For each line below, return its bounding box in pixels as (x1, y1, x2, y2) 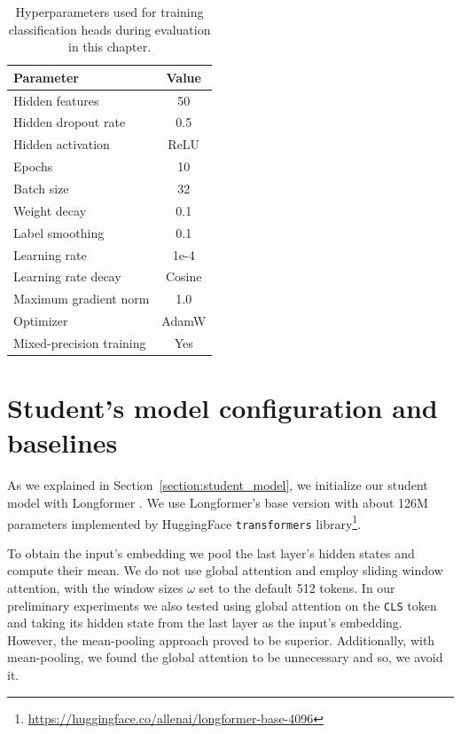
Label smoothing (13, 223, 105, 241)
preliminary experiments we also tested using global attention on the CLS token (7, 596, 437, 614)
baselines (7, 424, 118, 461)
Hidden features (13, 91, 99, 109)
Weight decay (13, 201, 87, 219)
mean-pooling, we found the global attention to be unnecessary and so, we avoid (7, 648, 443, 667)
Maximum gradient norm (13, 289, 150, 308)
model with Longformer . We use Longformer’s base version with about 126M (7, 493, 428, 511)
